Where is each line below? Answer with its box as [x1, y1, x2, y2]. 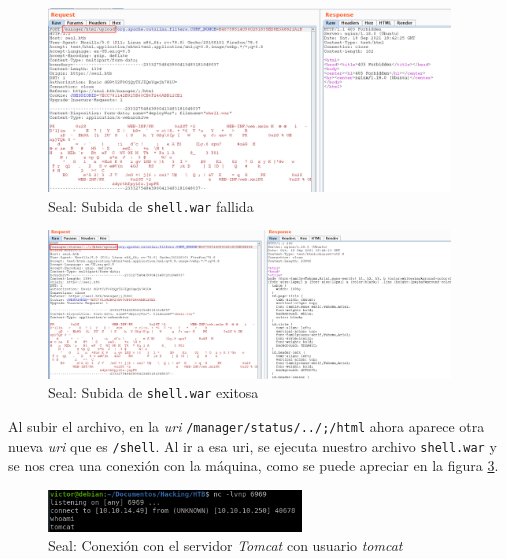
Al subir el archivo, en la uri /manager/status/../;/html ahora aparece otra [8, 415, 485, 436]
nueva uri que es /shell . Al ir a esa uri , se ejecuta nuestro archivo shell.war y [8, 435, 497, 456]
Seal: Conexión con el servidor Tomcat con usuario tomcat [48, 535, 403, 556]
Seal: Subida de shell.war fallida [48, 195, 254, 216]
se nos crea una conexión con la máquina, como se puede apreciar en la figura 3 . [8, 455, 499, 476]
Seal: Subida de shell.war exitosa [48, 382, 259, 403]
